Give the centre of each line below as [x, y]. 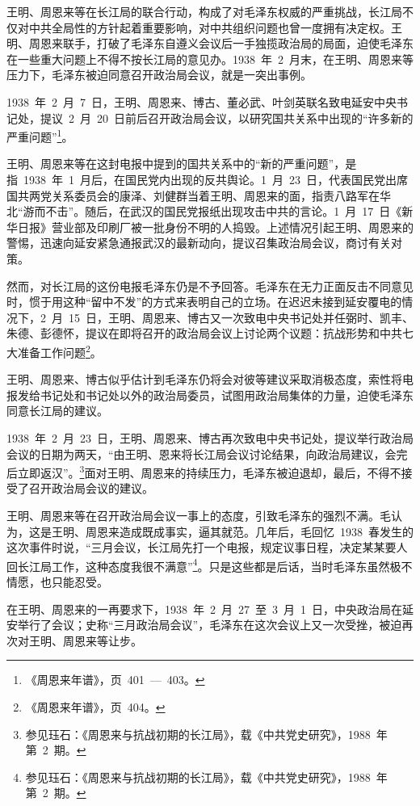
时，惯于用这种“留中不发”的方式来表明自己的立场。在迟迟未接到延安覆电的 [204, 302]
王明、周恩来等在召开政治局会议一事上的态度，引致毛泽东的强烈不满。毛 [199, 515]
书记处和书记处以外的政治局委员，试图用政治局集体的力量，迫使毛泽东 [227, 395]
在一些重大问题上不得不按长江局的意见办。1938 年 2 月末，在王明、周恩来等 [210, 59]
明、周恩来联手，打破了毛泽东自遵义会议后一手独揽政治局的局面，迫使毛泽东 [210, 43]
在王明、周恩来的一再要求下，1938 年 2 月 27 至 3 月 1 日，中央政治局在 [204, 609]
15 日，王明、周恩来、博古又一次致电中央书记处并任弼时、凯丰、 [241, 317]
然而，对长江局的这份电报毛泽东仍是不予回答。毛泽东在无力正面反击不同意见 [210, 285]
